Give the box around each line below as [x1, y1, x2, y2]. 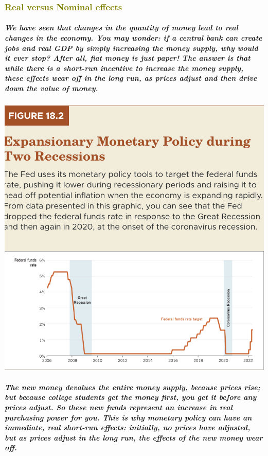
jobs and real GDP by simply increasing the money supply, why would [5, 42, 258, 53]
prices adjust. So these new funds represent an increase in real [5, 401, 233, 412]
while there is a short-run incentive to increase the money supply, [5, 62, 243, 73]
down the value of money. [5, 83, 98, 93]
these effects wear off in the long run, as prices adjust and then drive [5, 73, 257, 83]
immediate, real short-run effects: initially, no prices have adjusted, [5, 422, 251, 433]
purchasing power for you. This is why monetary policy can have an [5, 412, 252, 423]
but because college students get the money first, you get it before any [5, 392, 257, 402]
